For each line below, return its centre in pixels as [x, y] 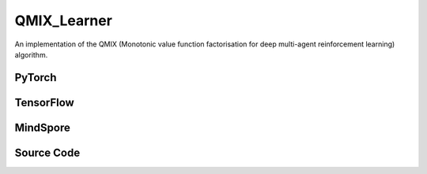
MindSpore [42, 127]
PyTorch [36, 78]
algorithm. [31, 54]
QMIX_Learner [63, 20]
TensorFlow [44, 102]
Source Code [47, 152]
